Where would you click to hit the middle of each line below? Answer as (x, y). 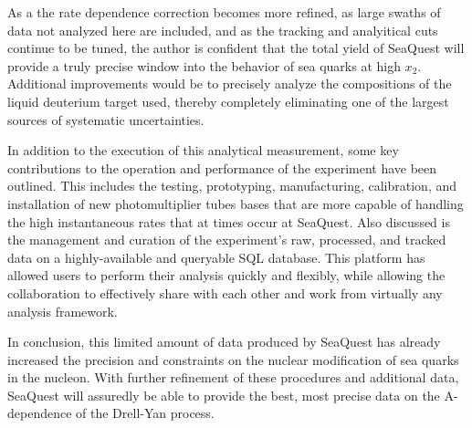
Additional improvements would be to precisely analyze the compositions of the (230, 84)
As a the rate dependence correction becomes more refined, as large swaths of (224, 12)
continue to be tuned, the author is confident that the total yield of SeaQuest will (236, 48)
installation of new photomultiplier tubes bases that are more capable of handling (236, 203)
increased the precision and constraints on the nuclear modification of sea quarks (233, 359)
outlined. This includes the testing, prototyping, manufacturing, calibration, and (232, 186)
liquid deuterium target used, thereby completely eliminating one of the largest (228, 101)
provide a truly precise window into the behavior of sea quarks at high (204, 65)
